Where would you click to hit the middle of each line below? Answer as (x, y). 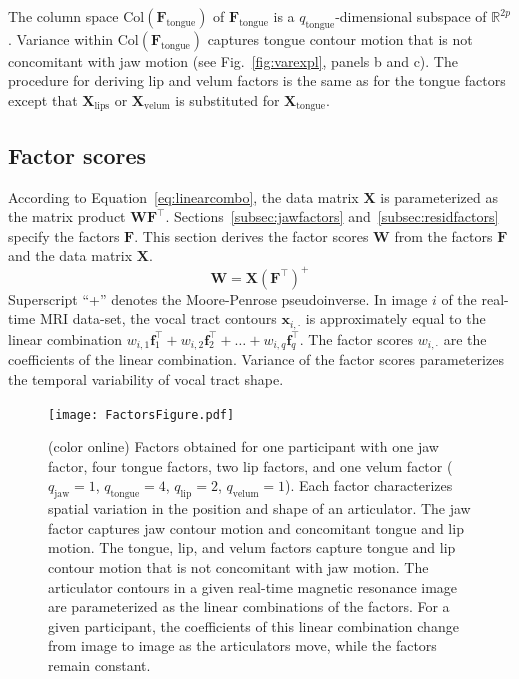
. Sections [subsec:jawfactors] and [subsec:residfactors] (332, 216)
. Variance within (61, 38)
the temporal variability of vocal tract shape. (146, 378)
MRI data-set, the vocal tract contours (158, 318)
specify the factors (64, 235)
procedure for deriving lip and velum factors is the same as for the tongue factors (257, 80)
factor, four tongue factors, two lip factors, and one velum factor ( (250, 465)
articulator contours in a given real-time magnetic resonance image (253, 586)
